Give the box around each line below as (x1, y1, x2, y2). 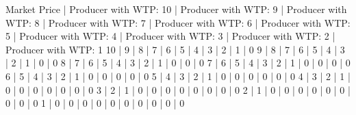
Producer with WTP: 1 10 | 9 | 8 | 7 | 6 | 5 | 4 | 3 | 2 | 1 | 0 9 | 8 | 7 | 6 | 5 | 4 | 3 (5, 42, 345, 56)
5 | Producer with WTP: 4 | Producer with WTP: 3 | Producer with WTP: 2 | (5, 29, 335, 43)
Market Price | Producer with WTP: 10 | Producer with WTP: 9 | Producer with (5, 2, 347, 16)
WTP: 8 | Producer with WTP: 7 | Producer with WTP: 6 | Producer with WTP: (5, 15, 351, 29)
